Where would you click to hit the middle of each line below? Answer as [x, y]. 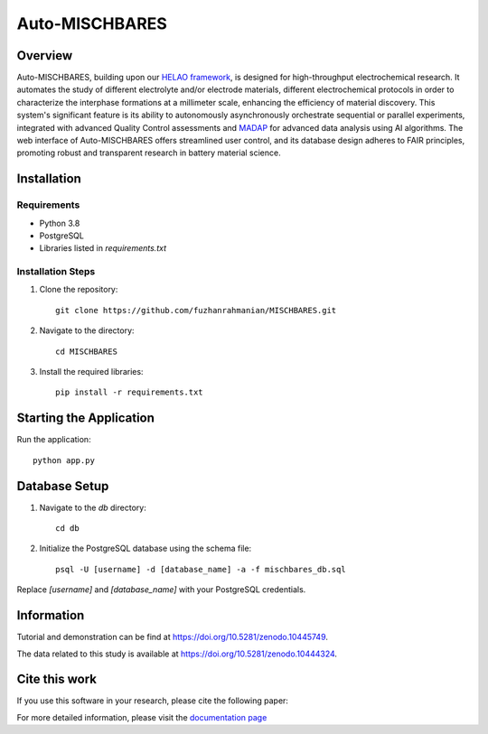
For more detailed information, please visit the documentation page [142, 717]
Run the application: [54, 440]
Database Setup [63, 486]
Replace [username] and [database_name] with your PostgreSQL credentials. [161, 590]
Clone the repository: [79, 290]
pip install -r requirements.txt [129, 392]
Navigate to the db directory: [93, 507]
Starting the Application [86, 418]
